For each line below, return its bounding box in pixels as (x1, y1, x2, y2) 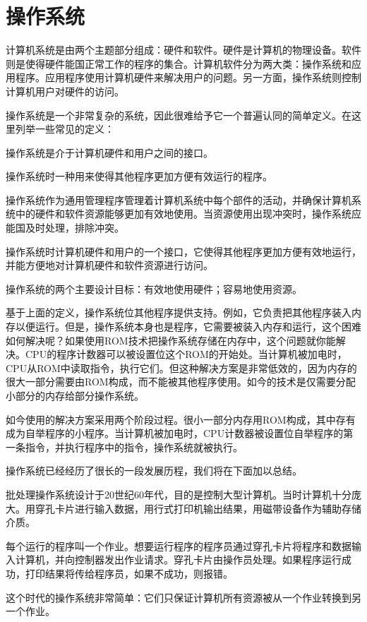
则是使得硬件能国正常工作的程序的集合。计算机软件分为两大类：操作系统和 (6, 56, 351, 71)
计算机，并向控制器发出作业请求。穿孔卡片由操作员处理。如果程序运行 (15, 552, 342, 567)
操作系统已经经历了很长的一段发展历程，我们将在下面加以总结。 (6, 463, 302, 478)
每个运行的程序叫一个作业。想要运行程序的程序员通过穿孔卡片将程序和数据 (6, 538, 351, 553)
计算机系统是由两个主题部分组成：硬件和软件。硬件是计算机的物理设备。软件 (6, 42, 361, 57)
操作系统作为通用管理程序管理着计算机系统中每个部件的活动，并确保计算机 (6, 192, 351, 207)
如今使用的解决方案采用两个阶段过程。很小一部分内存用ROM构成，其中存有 (6, 412, 356, 426)
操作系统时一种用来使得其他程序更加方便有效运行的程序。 (6, 169, 272, 184)
